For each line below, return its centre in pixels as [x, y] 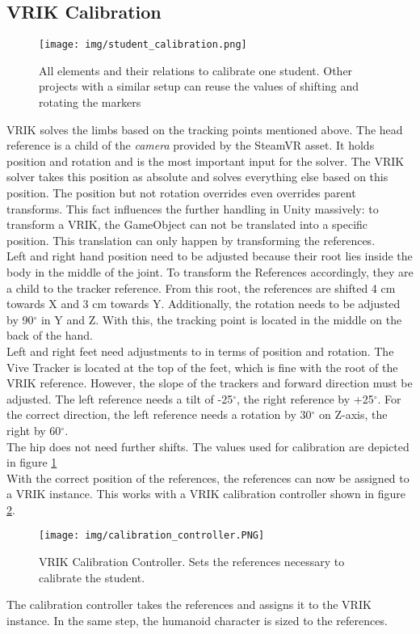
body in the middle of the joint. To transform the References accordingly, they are [210, 271]
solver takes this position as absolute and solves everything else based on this [197, 177]
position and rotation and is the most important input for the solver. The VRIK [206, 161]
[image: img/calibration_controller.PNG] [152, 536]
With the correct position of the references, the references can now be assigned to [208, 478]
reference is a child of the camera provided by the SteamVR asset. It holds [191, 145]
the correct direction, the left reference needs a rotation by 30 [159, 414]
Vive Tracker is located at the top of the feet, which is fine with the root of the [202, 367]
